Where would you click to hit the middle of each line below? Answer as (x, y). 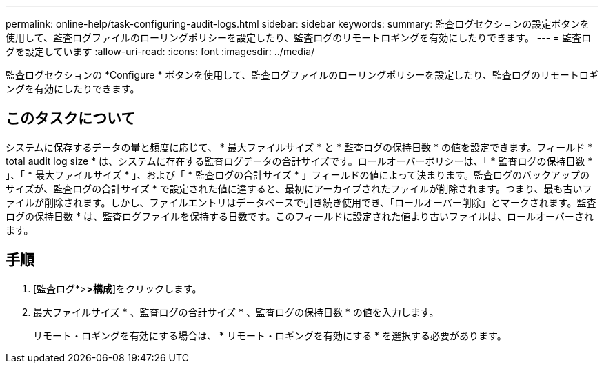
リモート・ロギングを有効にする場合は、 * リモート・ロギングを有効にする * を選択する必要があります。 (270, 335)
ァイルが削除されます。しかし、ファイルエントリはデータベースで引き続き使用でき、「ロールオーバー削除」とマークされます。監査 (301, 202)
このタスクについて (71, 119)
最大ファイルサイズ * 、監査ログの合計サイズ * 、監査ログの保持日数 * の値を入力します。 (236, 312)
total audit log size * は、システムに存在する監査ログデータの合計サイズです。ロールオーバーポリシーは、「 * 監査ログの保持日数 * (299, 161)
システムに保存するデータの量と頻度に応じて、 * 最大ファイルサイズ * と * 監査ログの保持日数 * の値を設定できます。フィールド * (299, 147)
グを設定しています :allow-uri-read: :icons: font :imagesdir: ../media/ (160, 51)
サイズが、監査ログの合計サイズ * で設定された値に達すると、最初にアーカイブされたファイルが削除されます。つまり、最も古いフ (299, 188)
